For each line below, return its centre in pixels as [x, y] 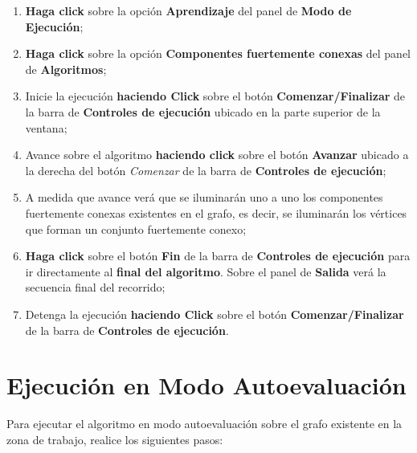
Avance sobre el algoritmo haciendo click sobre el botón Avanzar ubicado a [217, 155]
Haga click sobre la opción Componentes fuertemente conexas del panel [218, 53]
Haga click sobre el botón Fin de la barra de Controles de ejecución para [218, 256]
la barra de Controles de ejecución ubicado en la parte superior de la [203, 111]
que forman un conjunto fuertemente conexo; [136, 229]
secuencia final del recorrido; [95, 287]
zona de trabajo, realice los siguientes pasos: [115, 439]
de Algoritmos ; [66, 69]
